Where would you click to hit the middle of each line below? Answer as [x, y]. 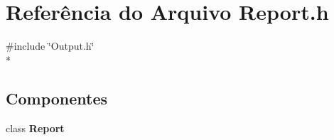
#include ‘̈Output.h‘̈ [50, 46]
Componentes [57, 98]
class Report [35, 128]
